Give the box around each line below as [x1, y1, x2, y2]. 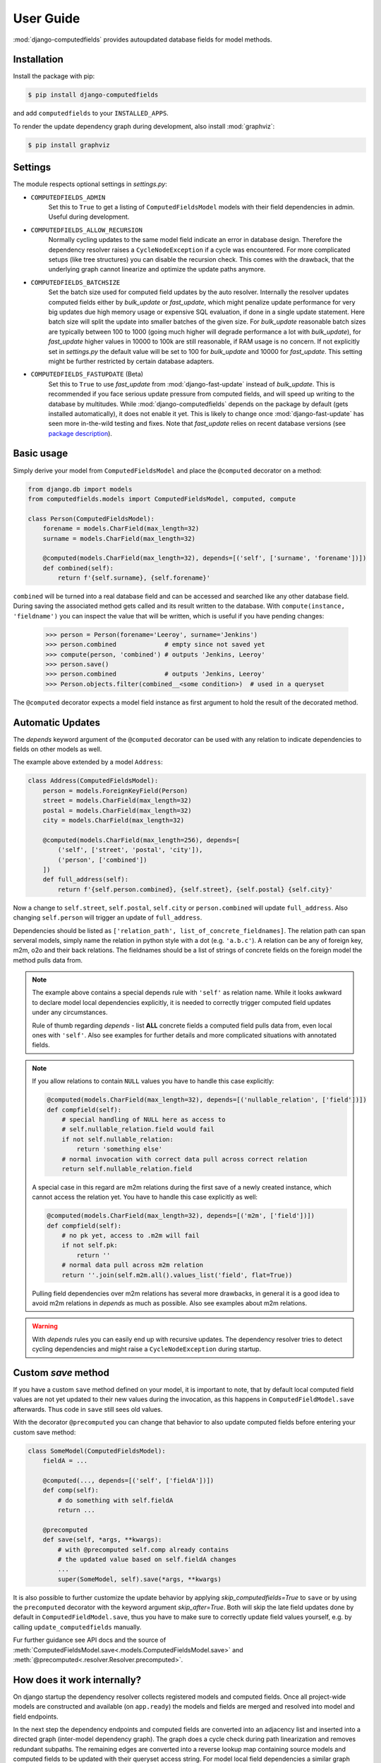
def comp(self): [42, 1487, 99, 1494]
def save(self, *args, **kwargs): [42, 1536, 162, 1544]
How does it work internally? [13, 1673, 142, 1685]
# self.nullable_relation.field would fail [61, 1125, 214, 1133]
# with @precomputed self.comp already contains [57, 1545, 229, 1554]
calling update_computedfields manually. [13, 1623, 142, 1631]
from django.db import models [28, 485, 133, 493]
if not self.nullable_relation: [61, 1135, 174, 1143]
